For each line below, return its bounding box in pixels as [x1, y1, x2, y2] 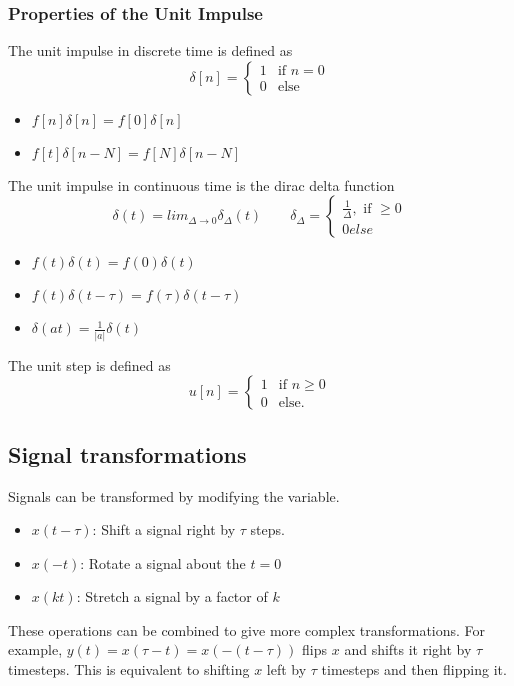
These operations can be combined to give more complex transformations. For [8, 619, 486, 640]
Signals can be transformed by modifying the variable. [8, 485, 340, 506]
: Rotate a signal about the [80, 552, 246, 573]
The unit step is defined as [8, 354, 171, 375]
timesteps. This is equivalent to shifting [8, 659, 250, 680]
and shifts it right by [344, 639, 472, 660]
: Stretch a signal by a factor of [76, 586, 268, 607]
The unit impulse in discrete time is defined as [8, 40, 293, 61]
